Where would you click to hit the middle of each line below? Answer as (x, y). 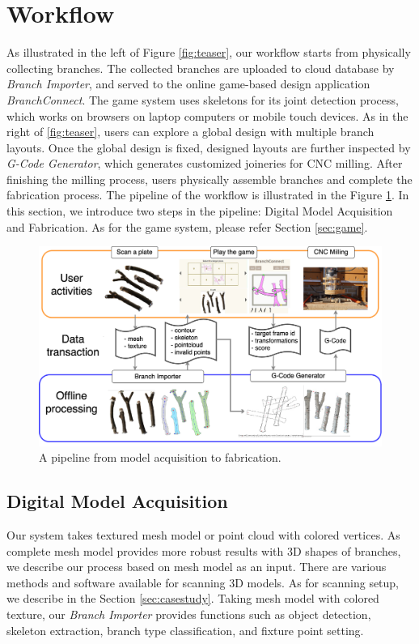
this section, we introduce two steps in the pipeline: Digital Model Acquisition (200, 211)
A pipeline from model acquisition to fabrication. (160, 457)
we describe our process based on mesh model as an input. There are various (197, 567)
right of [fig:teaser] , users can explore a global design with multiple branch (190, 132)
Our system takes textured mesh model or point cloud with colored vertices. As (203, 535)
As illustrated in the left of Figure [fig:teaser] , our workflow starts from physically (209, 52)
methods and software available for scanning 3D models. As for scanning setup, (203, 582)
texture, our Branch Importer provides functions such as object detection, (189, 614)
